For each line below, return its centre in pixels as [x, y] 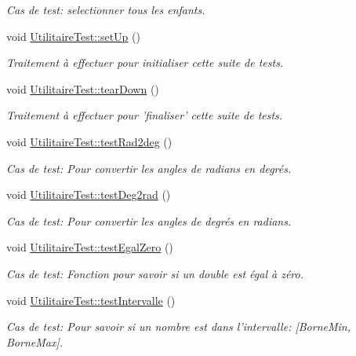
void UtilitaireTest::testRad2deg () [89, 141]
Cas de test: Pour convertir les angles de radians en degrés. [149, 168]
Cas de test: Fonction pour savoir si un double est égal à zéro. [155, 273]
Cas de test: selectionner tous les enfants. [106, 9]
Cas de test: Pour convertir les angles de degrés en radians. [149, 220]
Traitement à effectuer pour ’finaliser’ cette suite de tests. [145, 115]
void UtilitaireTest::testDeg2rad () [89, 195]
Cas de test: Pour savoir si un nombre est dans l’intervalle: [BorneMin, [178, 327]
